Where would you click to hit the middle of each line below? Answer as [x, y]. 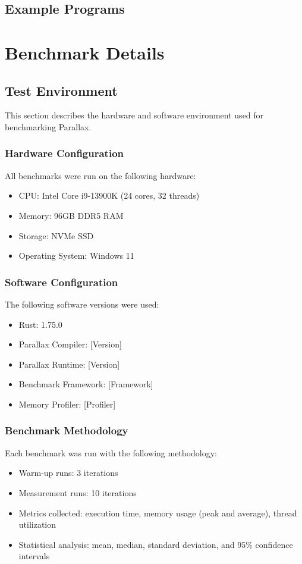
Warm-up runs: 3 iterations [68, 473]
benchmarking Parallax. [48, 126]
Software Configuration [62, 282]
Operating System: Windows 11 [76, 256]
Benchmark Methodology [67, 430]
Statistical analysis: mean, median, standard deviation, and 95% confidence [156, 544]
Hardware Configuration [64, 153]
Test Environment [61, 90]
